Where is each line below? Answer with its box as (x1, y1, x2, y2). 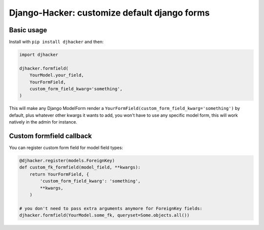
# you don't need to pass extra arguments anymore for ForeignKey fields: (19, 206, 203, 211)
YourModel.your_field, (29, 72, 84, 78)
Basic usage (9, 26, 47, 34)
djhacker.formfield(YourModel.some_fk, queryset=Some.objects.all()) (19, 212, 190, 218)
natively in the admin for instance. (9, 119, 78, 125)
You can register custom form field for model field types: (9, 145, 123, 151)
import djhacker (19, 52, 59, 58)
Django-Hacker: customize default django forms (9, 7, 210, 18)
